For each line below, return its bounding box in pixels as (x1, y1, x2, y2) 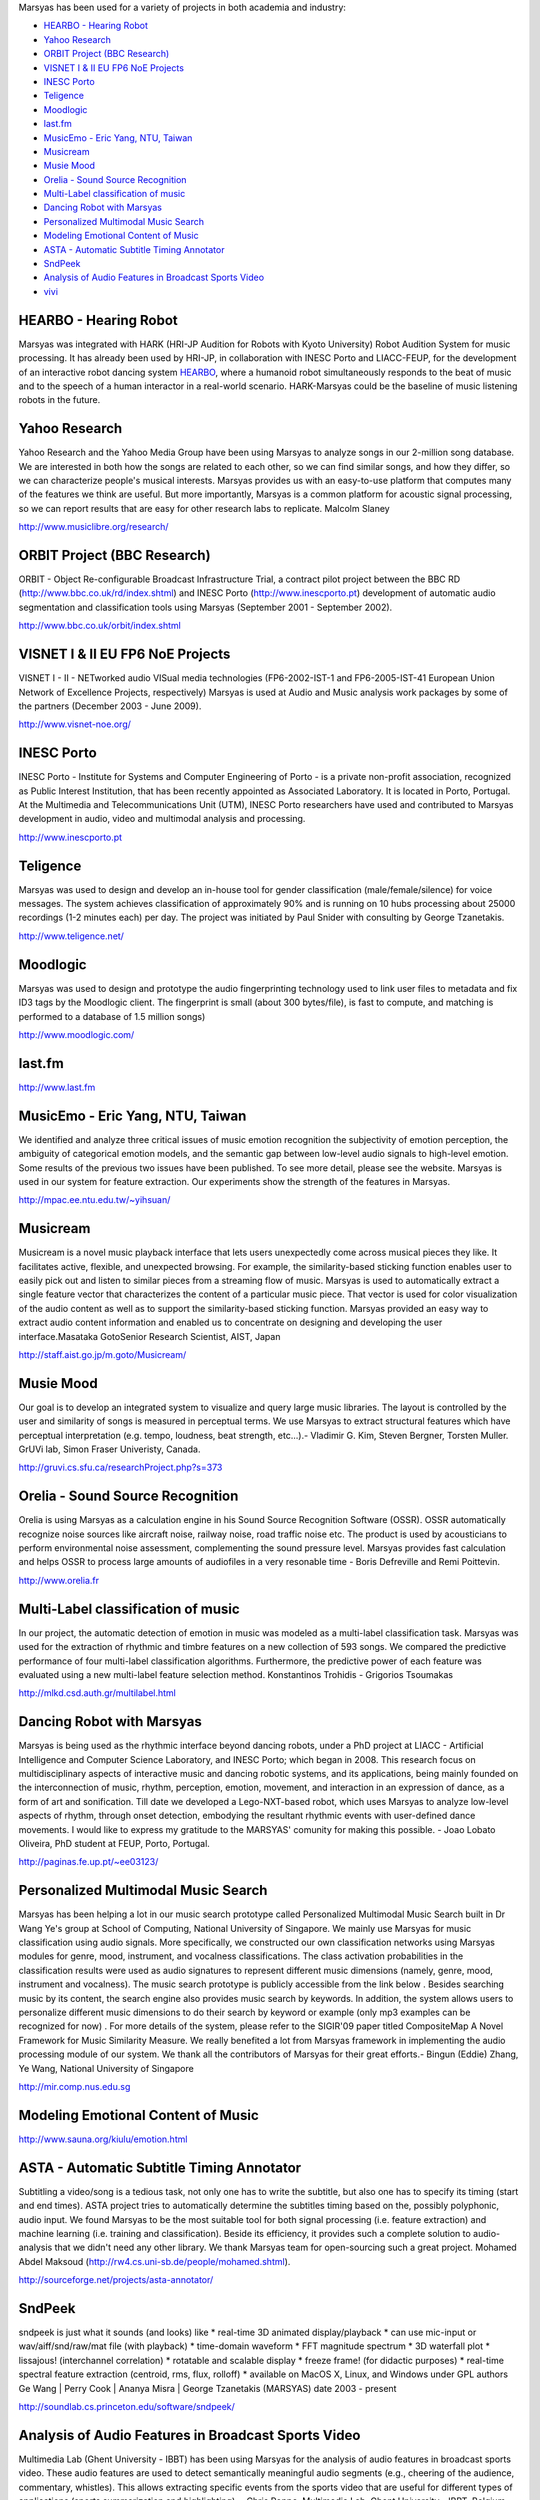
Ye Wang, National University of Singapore (18, 2062, 194, 2074)
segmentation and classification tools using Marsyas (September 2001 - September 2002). (18, 601, 393, 613)
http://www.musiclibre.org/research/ (18, 521, 169, 533)
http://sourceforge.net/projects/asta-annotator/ (18, 2274, 214, 2286)
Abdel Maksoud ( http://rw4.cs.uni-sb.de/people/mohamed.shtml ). (18, 2255, 291, 2267)
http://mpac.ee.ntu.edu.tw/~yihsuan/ (18, 1194, 171, 1206)
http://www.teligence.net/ (18, 930, 125, 942)
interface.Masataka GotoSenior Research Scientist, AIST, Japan (18, 1330, 281, 1342)
